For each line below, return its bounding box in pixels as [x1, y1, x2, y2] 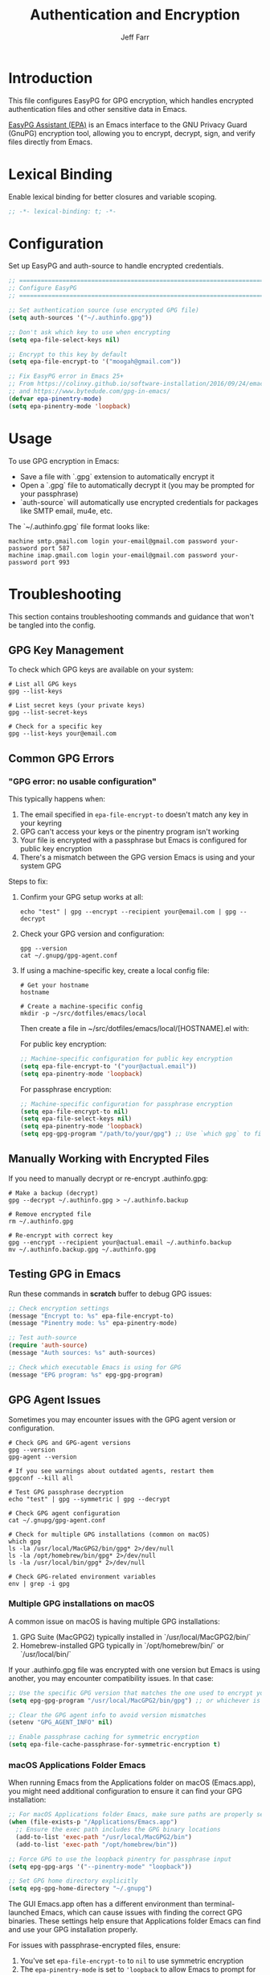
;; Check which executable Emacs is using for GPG [8, 1363, 182, 1371]
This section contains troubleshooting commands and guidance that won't [8, 611, 255, 621]
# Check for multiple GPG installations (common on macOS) [8, 1530, 211, 1538]
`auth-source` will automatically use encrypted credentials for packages [19, 497, 259, 507]
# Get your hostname [19, 981, 89, 990]
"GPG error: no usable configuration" [8, 776, 157, 787]
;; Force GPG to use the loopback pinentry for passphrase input [8, 1855, 231, 1863]
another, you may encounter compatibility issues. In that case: [8, 1673, 215, 1683]
